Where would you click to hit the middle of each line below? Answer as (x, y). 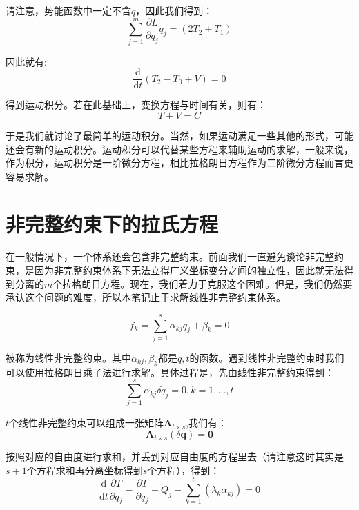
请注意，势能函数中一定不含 (68, 10)
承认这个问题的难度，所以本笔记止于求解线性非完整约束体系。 (146, 297)
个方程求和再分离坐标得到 (85, 470)
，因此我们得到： (174, 10)
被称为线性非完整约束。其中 (68, 357)
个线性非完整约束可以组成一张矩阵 (87, 423)
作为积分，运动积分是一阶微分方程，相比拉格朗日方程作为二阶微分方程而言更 (179, 163)
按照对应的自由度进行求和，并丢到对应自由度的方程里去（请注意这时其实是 (175, 457)
